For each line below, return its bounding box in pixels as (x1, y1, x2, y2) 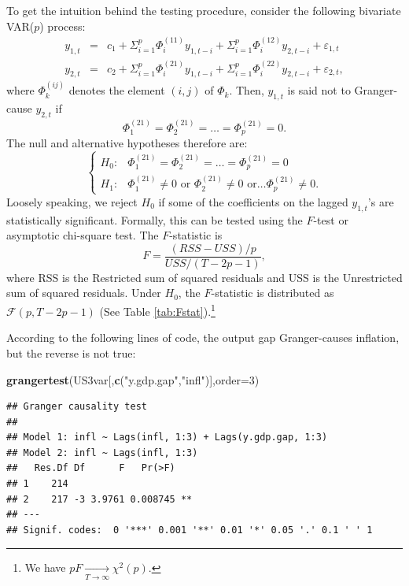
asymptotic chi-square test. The (6, 227, 159, 243)
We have (24, 559, 66, 576)
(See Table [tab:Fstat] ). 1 (99, 301, 216, 319)
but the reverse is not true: (6, 344, 136, 361)
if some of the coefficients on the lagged (158, 193, 348, 210)
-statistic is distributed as (211, 284, 334, 301)
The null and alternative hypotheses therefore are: (6, 135, 248, 151)
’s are (367, 193, 394, 210)
